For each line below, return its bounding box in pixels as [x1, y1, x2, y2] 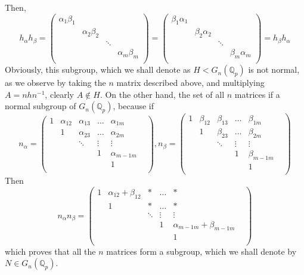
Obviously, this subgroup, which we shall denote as [5, 63, 191, 76]
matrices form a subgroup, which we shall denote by [106, 245, 297, 257]
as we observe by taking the [5, 76, 106, 89]
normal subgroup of [5, 100, 76, 112]
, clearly [45, 88, 75, 100]
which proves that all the [5, 245, 96, 257]
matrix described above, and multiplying [116, 76, 265, 89]
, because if [113, 100, 154, 112]
